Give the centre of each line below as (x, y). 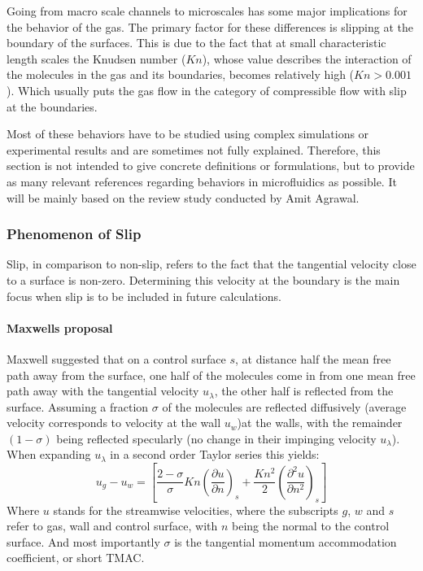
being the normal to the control (311, 526)
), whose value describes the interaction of (307, 58)
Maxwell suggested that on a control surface (116, 358)
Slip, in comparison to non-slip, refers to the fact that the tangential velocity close (211, 264)
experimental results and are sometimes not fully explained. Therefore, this (194, 149)
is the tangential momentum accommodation (286, 541)
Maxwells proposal (60, 327)
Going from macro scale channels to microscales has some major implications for (207, 11)
